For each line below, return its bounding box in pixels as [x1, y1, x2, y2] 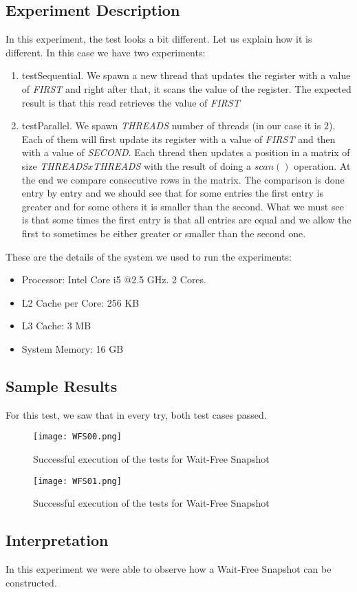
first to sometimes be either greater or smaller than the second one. [21, 226, 306, 240]
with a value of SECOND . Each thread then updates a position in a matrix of [21, 145, 350, 160]
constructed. [6, 575, 57, 589]
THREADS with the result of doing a [93, 158, 251, 173]
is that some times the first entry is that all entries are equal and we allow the [21, 212, 351, 227]
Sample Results [6, 375, 118, 396]
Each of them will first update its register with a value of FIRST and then [21, 131, 336, 146]
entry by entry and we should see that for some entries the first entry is [21, 186, 323, 200]
